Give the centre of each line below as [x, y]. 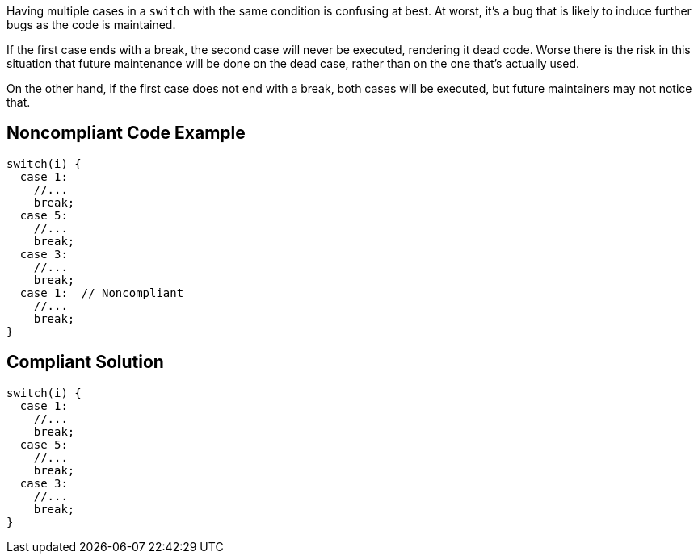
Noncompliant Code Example [126, 133]
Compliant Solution [85, 362]
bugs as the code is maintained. [91, 25]
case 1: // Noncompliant [102, 293]
